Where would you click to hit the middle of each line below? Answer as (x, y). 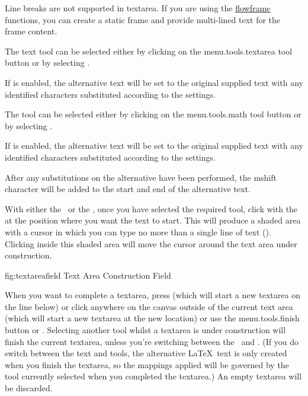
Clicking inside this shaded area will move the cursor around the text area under (151, 243)
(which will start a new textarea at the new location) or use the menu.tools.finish (152, 318)
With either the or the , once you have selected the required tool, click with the (151, 208)
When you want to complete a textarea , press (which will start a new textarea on (153, 295)
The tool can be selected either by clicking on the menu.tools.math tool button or (153, 114)
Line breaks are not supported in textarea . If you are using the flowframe (138, 8)
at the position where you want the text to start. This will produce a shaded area (153, 220)
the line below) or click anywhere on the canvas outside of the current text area (149, 306)
